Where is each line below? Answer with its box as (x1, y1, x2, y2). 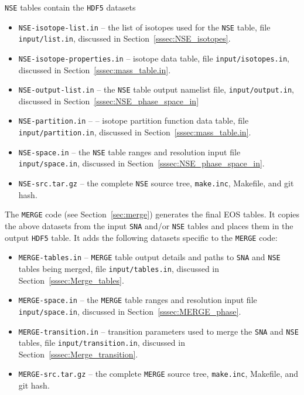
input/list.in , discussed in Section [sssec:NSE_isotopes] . (18, 32, 231, 45)
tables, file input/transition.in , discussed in (18, 336, 185, 349)
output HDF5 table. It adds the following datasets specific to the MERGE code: (5, 231, 278, 243)
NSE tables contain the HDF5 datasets (5, 1, 136, 13)
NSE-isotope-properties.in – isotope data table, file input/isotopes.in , (18, 52, 289, 64)
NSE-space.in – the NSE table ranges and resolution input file (18, 145, 241, 158)
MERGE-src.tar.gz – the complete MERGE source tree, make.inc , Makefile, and (18, 367, 299, 380)
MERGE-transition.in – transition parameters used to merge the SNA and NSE (18, 325, 299, 337)
